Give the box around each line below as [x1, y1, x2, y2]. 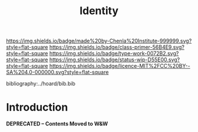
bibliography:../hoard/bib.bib [6, 80, 75, 87]
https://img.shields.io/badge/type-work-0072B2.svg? [49, 50, 179, 57]
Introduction [6, 101, 68, 114]
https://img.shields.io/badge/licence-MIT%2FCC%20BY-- [49, 62, 190, 70]
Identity [79, 4, 119, 18]
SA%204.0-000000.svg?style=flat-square [6, 69, 109, 76]
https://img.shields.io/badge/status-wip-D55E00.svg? [49, 56, 180, 63]
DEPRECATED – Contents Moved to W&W [6, 120, 108, 127]
